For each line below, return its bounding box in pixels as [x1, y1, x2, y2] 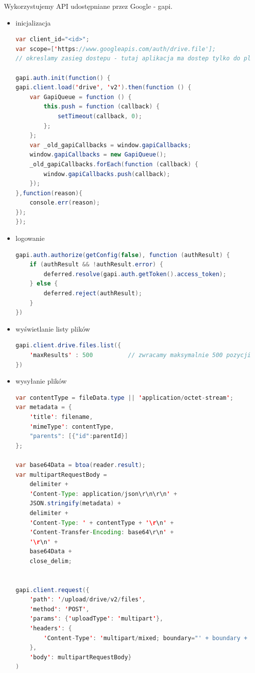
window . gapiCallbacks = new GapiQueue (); [29, 151, 167, 158]
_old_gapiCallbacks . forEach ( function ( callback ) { [29, 160, 199, 168]
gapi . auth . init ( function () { [15, 74, 111, 81]
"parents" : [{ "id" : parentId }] [29, 433, 128, 440]
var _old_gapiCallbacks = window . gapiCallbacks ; [29, 141, 191, 149]
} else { [29, 280, 58, 287]
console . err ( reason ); [29, 199, 100, 207]
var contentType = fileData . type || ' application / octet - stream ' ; [15, 394, 233, 401]
